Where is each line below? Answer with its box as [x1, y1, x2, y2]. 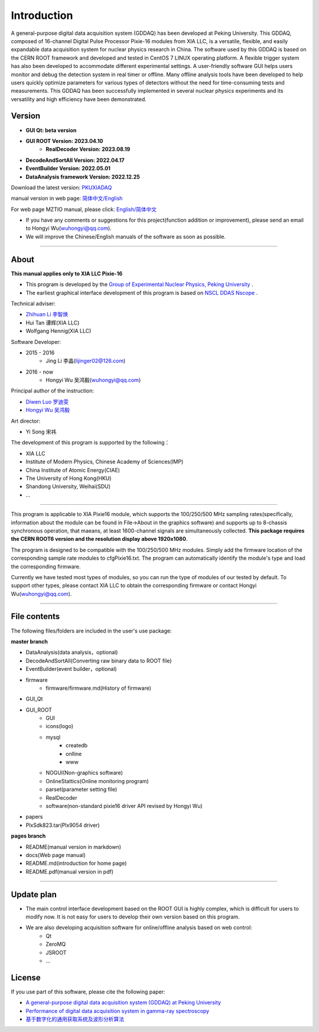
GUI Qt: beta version [25, 126, 77, 134]
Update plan [11, 890, 57, 900]
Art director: [11, 417, 41, 424]
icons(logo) [45, 723, 74, 730]
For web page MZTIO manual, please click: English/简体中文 [11, 206, 157, 213]
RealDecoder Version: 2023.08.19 [45, 145, 131, 153]
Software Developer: [11, 338, 61, 345]
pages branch [11, 832, 46, 839]
